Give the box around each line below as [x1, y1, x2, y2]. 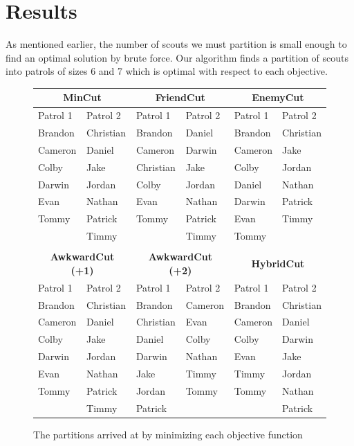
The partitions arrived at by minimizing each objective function [33, 427, 303, 441]
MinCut [63, 90, 102, 105]
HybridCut [251, 256, 305, 271]
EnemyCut [252, 90, 304, 105]
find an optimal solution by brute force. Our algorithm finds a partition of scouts [6, 50, 349, 64]
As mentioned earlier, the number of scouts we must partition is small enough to [6, 37, 347, 51]
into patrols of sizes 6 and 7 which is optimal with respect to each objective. [6, 64, 328, 78]
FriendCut [155, 90, 205, 105]
